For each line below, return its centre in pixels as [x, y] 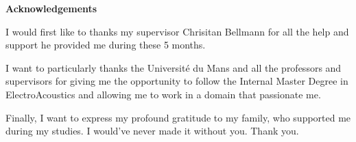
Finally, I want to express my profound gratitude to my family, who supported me [178, 117]
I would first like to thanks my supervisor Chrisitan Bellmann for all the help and [177, 31]
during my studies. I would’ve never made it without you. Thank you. [152, 131]
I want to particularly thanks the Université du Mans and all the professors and [174, 67]
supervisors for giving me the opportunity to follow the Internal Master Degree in [177, 81]
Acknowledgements [51, 8]
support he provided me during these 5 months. [106, 45]
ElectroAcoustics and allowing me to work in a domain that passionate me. [163, 94]
